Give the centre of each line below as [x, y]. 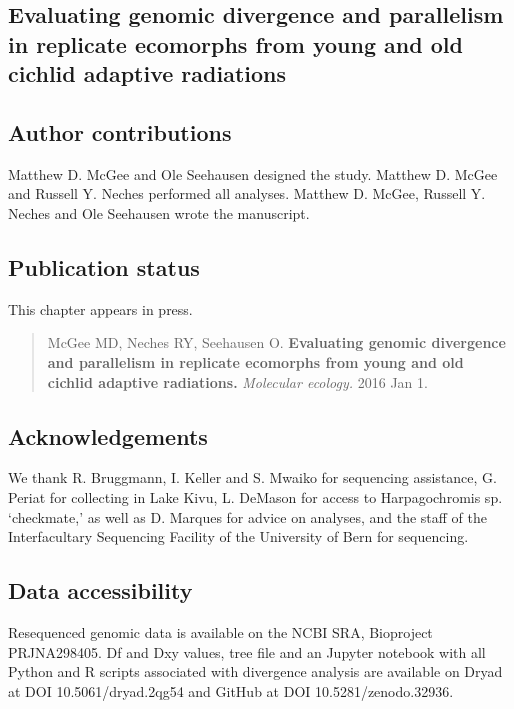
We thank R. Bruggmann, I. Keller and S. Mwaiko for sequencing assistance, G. [252, 477]
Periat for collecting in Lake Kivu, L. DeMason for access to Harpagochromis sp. [255, 496]
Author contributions [120, 131]
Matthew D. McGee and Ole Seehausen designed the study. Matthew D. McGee [253, 173]
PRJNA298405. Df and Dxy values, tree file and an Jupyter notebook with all [247, 651]
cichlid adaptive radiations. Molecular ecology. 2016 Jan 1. [237, 381]
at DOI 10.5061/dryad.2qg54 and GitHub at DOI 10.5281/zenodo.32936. [231, 690]
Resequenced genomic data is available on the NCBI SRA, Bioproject [220, 631]
